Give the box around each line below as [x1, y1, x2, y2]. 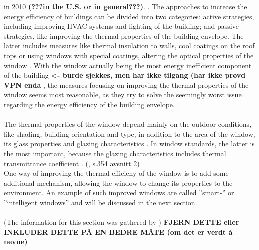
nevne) [4, 236, 28, 247]
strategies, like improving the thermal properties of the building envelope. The [4, 30, 244, 41]
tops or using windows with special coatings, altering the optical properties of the [4, 50, 254, 60]
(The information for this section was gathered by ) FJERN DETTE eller [4, 217, 239, 227]
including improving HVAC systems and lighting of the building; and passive [4, 21, 239, 31]
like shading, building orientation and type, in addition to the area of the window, [4, 128, 255, 139]
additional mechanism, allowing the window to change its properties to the [4, 177, 233, 188]
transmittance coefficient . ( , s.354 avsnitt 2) [4, 158, 140, 168]
